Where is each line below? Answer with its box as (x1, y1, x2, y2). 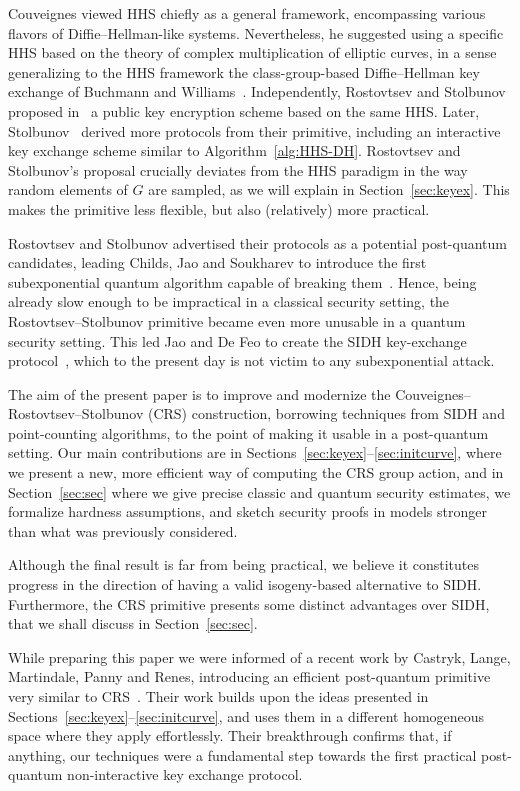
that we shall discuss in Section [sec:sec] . (8, 613, 258, 634)
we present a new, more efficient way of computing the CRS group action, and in (8, 462, 504, 483)
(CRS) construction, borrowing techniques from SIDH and (147, 403, 505, 424)
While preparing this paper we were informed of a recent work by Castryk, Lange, (8, 646, 511, 667)
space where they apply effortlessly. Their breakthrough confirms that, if (8, 725, 452, 746)
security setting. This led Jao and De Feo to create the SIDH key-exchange (8, 330, 467, 351)
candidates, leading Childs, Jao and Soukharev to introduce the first (8, 252, 427, 273)
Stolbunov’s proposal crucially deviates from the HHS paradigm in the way (8, 159, 468, 180)
